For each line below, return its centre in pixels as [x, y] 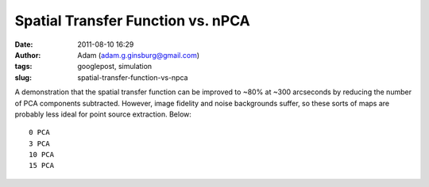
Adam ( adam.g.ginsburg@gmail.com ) [139, 55]
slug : [23, 77]
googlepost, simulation [115, 67]
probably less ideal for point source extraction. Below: [103, 114]
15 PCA [42, 166]
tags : [23, 67]
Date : [24, 44]
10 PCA [42, 155]
